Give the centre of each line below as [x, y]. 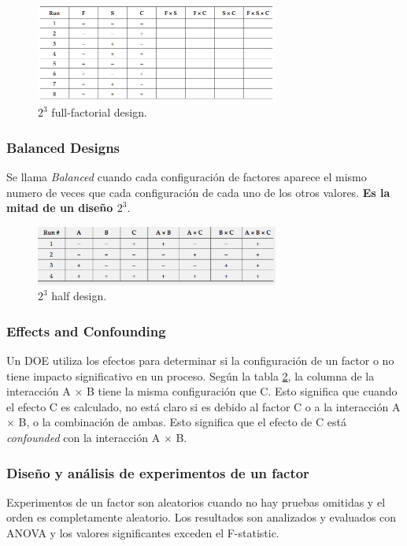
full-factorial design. [99, 112]
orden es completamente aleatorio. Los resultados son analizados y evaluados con [202, 517]
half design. [79, 296]
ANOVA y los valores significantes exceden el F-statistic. [143, 533]
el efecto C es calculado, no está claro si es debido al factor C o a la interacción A [203, 406]
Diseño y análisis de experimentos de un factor [158, 472]
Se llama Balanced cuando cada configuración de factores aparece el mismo [187, 177]
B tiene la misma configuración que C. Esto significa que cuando [242, 391]
